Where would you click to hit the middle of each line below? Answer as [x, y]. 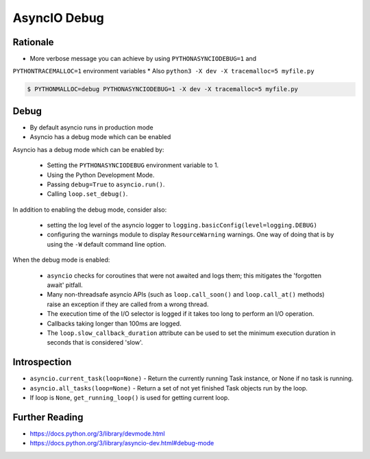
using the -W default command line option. [107, 244]
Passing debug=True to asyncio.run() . [106, 184]
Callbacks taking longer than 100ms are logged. [114, 323]
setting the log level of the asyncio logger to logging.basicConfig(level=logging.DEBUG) [182, 225]
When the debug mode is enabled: [61, 260]
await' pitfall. [65, 285]
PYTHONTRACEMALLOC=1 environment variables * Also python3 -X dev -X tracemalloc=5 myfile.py [163, 71]
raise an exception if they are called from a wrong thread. [128, 304]
